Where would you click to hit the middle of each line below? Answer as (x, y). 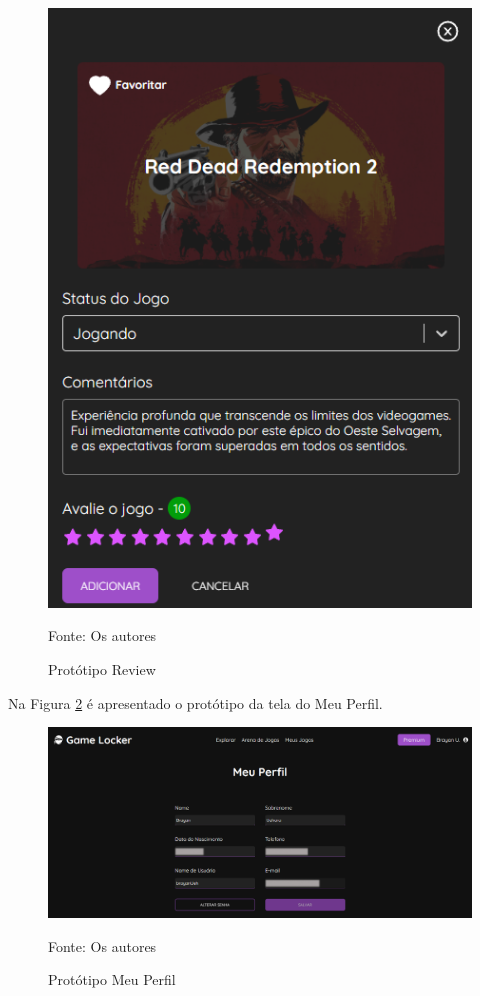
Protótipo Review (102, 669)
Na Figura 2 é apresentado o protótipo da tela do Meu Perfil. (195, 702)
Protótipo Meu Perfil (112, 979)
